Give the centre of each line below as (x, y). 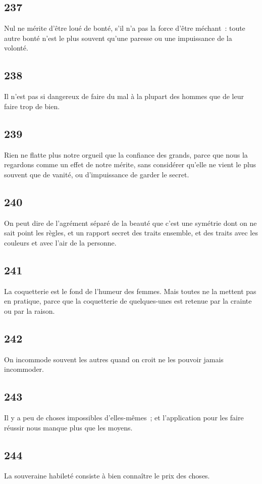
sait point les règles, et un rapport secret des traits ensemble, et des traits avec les (131, 233)
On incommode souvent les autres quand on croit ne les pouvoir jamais (114, 359)
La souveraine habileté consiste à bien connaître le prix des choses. (107, 476)
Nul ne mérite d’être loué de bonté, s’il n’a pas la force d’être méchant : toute (125, 28)
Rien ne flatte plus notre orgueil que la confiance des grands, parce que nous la (126, 154)
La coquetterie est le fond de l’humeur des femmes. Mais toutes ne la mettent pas (130, 291)
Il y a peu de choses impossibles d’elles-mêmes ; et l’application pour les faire (124, 417)
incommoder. (24, 369)
